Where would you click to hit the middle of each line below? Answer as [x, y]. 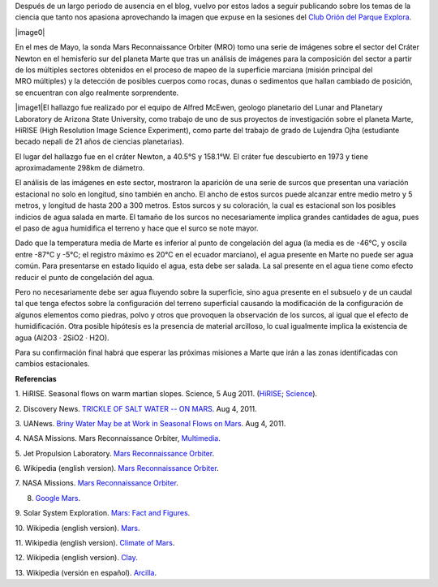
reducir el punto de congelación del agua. [85, 277]
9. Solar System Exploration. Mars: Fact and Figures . [103, 513]
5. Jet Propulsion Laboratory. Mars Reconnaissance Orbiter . [115, 453]
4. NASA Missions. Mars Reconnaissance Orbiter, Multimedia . [118, 438]
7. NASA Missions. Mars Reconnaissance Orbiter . [97, 483]
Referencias [36, 378]
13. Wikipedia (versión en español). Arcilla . [86, 572]
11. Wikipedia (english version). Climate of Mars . [95, 543]
